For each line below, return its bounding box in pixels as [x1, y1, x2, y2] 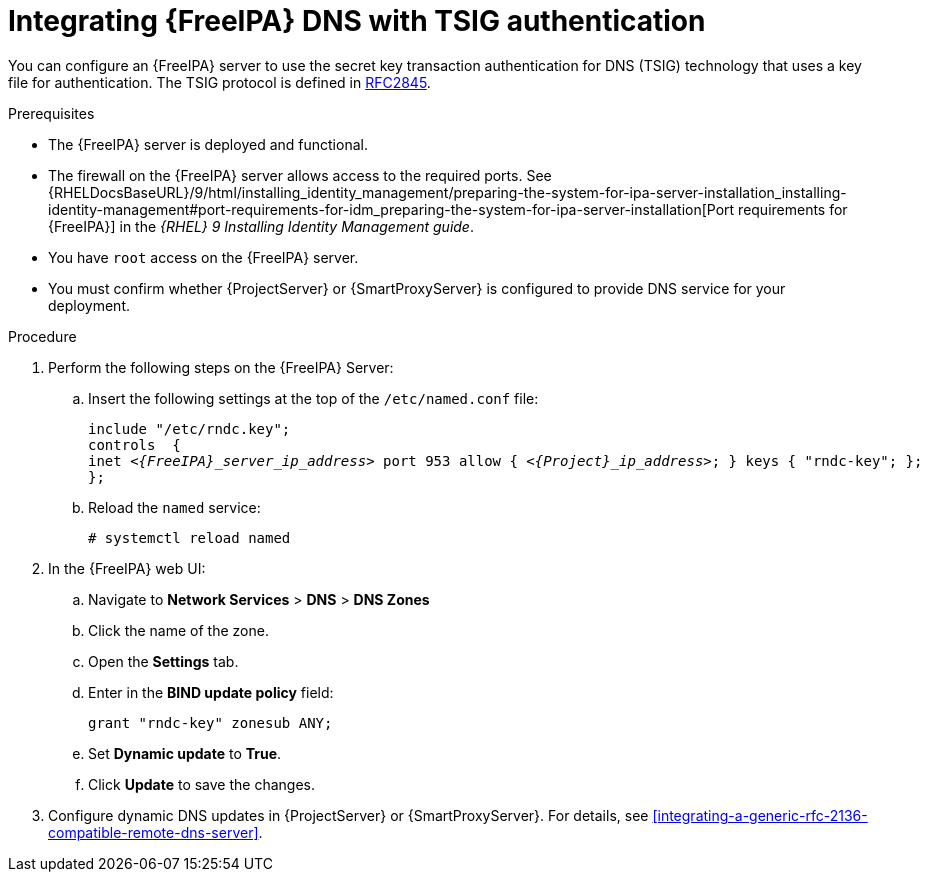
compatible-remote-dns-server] [48, 823, 259, 841]
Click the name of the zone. [88, 621, 269, 639]
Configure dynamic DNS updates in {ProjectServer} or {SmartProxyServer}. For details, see [48, 806, 649, 824]
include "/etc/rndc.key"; [88, 420, 291, 437]
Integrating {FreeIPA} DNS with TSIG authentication [8, 4, 706, 38]
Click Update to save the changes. [88, 775, 315, 793]
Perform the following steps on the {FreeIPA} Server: [48, 358, 394, 376]
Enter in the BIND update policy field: [88, 683, 334, 701]
